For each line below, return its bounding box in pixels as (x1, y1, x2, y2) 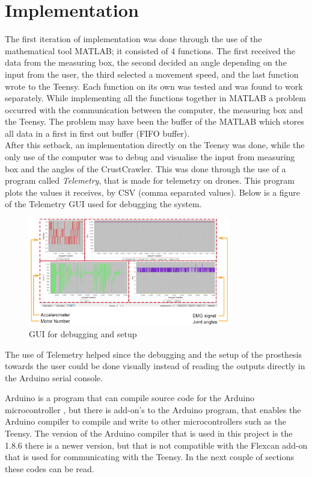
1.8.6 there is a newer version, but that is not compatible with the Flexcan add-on (5, 438, 308, 451)
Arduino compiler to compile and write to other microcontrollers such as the (5, 415, 286, 428)
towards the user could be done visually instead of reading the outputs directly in (5, 360, 305, 372)
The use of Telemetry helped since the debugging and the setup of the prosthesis (5, 348, 302, 360)
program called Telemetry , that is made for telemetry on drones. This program (5, 174, 295, 187)
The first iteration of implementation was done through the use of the (5, 33, 262, 45)
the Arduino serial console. (5, 371, 103, 384)
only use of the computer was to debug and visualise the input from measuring (5, 151, 295, 163)
